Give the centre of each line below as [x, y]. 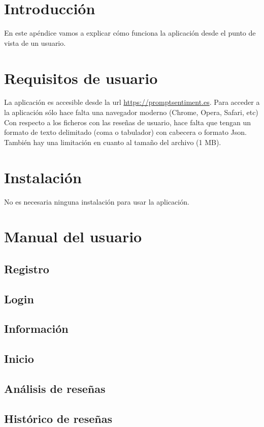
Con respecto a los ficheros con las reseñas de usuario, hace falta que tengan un [127, 122]
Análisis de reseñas [55, 389]
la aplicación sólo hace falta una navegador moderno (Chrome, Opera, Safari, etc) [131, 112]
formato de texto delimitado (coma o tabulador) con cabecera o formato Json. [125, 132]
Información [36, 329]
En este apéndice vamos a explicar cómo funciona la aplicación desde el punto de [130, 33]
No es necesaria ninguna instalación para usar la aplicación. [97, 201]
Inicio [19, 359]
